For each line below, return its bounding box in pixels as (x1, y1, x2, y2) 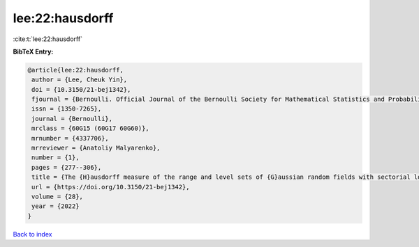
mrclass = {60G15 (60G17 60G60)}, (31, 125, 149, 132)
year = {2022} (31, 202, 80, 210)
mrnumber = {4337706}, (31, 134, 110, 142)
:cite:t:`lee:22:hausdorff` (13, 35, 83, 43)
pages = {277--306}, (31, 164, 102, 171)
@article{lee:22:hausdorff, (27, 66, 124, 74)
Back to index (13, 230, 52, 238)
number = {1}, (31, 154, 80, 161)
